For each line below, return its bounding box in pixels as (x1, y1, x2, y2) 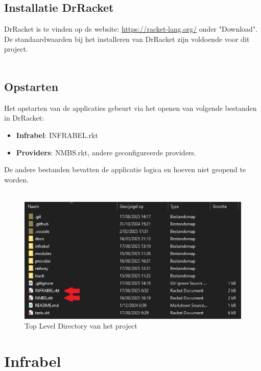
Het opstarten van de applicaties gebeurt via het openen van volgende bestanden (4, 102, 257, 113)
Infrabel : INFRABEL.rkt (16, 129, 98, 140)
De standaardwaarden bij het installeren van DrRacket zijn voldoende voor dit (4, 33, 250, 44)
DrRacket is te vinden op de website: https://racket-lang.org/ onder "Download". (4, 24, 258, 34)
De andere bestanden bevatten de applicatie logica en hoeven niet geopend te (4, 164, 246, 175)
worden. (4, 174, 29, 184)
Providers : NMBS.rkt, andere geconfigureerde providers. (16, 147, 196, 157)
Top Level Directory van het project (25, 320, 137, 331)
